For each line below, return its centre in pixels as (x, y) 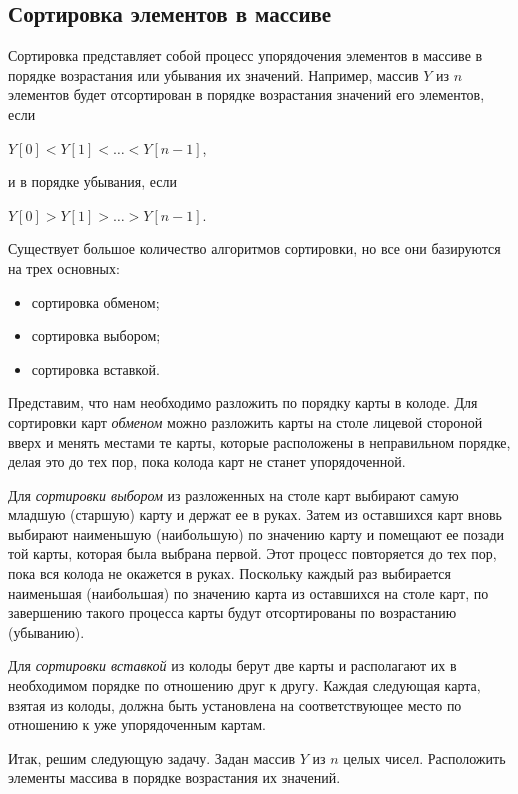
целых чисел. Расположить (424, 757)
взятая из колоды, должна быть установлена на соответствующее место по (235, 704)
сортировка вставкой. (95, 368)
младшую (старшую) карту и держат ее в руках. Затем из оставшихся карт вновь (255, 514)
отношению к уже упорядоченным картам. (137, 724)
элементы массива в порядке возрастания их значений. (174, 777)
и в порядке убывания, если (93, 181)
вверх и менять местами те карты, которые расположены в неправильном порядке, (259, 441)
